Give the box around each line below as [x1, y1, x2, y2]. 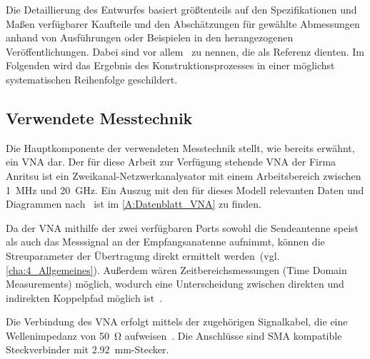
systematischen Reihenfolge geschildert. [6, 71, 178, 86]
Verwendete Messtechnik [6, 106, 193, 128]
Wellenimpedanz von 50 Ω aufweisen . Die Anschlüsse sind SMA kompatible [6, 328, 342, 343]
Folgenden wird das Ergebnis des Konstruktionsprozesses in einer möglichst [6, 58, 335, 73]
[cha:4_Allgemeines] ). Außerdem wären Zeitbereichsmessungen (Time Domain [6, 262, 347, 277]
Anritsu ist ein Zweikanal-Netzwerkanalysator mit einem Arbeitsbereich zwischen [6, 168, 361, 183]
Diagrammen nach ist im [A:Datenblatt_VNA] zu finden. [6, 196, 261, 211]
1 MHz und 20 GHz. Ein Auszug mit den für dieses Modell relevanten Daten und [6, 182, 364, 197]
